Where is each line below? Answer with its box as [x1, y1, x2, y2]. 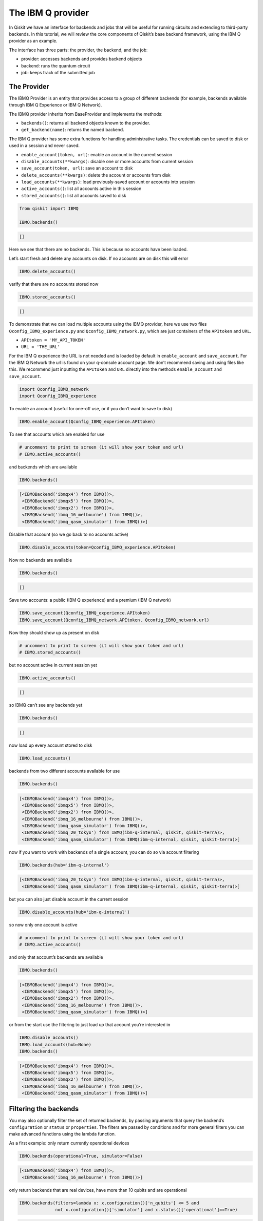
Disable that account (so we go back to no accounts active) [9, 531, 129, 537]
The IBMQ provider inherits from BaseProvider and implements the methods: [9, 111, 163, 117]
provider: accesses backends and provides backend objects [21, 56, 142, 62]
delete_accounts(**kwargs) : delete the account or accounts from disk [21, 172, 170, 178]
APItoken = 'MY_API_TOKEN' [21, 337, 86, 343]
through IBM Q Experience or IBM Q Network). [9, 102, 102, 108]
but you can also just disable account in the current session [9, 896, 129, 902]
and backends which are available [9, 464, 77, 470]
